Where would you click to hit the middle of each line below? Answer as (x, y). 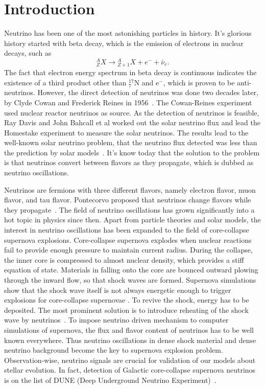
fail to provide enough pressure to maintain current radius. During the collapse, (128, 250)
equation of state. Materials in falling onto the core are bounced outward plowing (131, 270)
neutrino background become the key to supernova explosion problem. (114, 350)
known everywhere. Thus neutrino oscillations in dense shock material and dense (130, 340)
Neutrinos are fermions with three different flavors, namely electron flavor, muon (130, 189)
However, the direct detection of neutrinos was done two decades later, (148, 92)
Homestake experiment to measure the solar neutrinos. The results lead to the (126, 132)
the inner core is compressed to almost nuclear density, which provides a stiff (124, 259)
